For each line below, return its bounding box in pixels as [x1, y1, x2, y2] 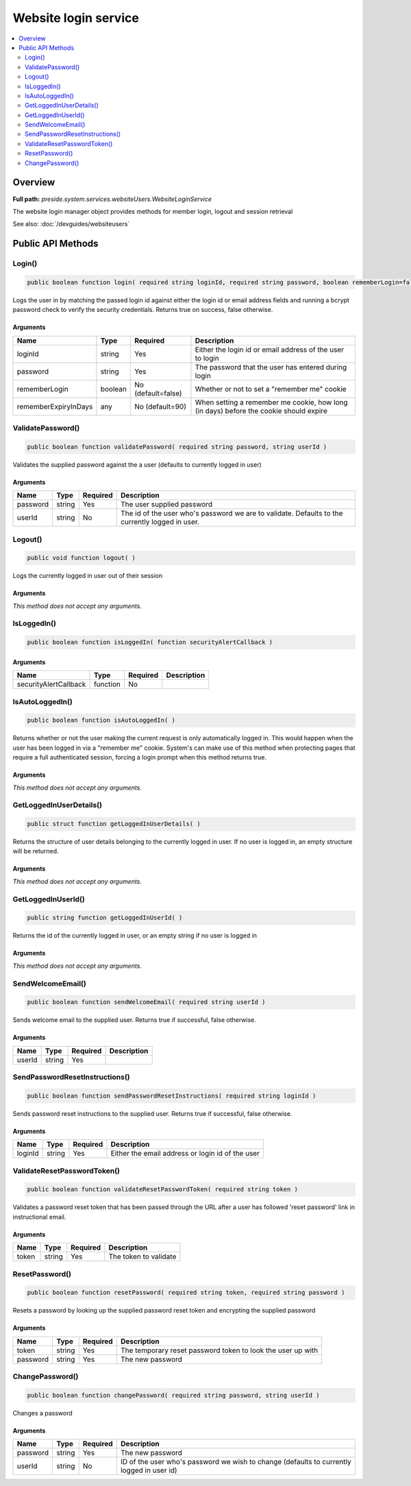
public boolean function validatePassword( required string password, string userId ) [27, 443, 327, 450]
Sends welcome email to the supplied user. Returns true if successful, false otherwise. [12, 1016, 257, 1024]
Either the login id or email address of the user [195, 345, 345, 354]
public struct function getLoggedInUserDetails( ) [27, 820, 201, 828]
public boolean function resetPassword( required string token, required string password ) [27, 1289, 345, 1297]
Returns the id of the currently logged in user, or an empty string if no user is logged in [12, 931, 257, 940]
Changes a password [12, 1409, 73, 1417]
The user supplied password [120, 500, 212, 509]
